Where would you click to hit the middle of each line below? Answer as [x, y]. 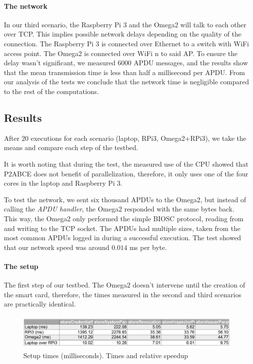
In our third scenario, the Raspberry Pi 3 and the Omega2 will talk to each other [125, 24]
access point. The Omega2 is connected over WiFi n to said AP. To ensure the [121, 53]
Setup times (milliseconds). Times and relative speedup [106, 355]
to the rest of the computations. [52, 91]
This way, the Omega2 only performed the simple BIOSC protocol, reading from [124, 218]
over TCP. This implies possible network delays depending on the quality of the [123, 34]
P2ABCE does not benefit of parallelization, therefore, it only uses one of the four [126, 173]
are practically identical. [40, 304]
